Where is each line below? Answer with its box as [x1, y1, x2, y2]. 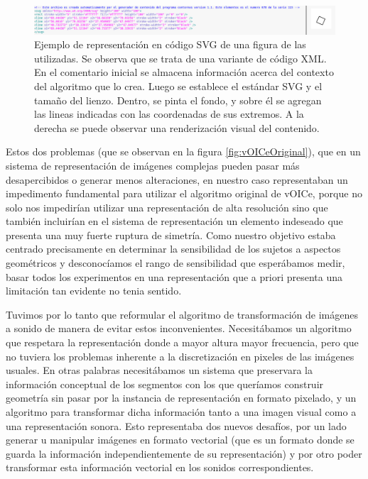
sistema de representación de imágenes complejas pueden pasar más [6, 158, 300, 172]
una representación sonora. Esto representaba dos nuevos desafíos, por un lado [6, 418, 347, 433]
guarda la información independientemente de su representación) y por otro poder [6, 446, 362, 461]
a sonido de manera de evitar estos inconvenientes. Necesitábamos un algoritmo [6, 321, 352, 336]
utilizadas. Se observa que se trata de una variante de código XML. [34, 50, 327, 65]
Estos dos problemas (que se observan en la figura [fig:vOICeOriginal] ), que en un [6, 144, 361, 159]
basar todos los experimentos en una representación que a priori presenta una [6, 269, 343, 284]
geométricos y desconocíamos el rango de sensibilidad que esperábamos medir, [6, 255, 345, 270]
